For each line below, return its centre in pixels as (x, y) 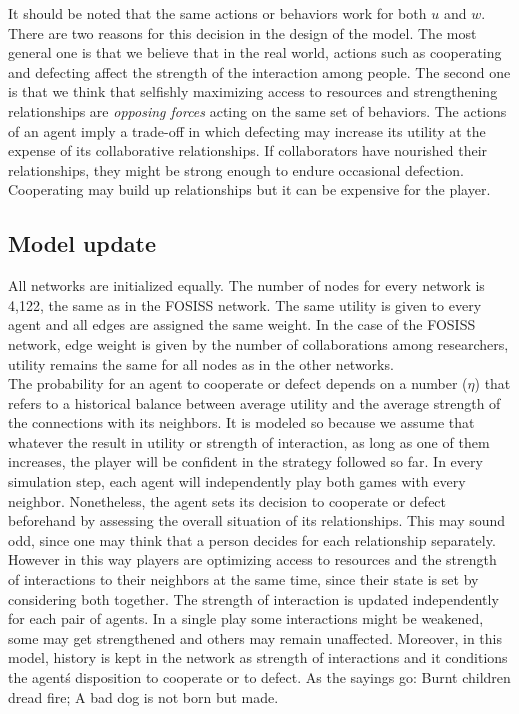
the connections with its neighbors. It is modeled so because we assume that (241, 422)
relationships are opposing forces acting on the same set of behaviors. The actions (257, 110)
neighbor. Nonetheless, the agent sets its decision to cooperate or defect (227, 500)
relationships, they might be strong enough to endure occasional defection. (236, 169)
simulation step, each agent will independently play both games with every (237, 481)
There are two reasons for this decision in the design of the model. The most (242, 32)
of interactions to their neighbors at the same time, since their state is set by (243, 579)
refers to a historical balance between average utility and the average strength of (254, 402)
